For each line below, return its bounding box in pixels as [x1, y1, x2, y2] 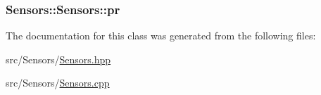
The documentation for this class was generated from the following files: [6, 28, 316, 43]
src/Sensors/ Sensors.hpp [6, 51, 111, 66]
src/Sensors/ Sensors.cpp [6, 75, 110, 90]
